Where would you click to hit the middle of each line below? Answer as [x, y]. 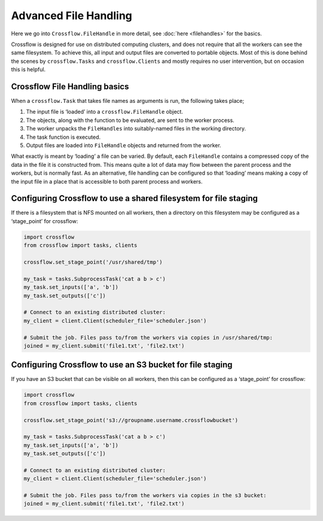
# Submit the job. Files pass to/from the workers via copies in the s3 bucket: [145, 496]
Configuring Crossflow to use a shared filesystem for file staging [135, 198]
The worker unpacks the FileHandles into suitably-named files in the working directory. [136, 129]
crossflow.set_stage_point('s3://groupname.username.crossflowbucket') [131, 420]
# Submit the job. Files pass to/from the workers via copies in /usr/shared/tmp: [148, 337]
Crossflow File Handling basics [70, 86]
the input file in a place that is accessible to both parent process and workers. [107, 181]
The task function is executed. [63, 137]
